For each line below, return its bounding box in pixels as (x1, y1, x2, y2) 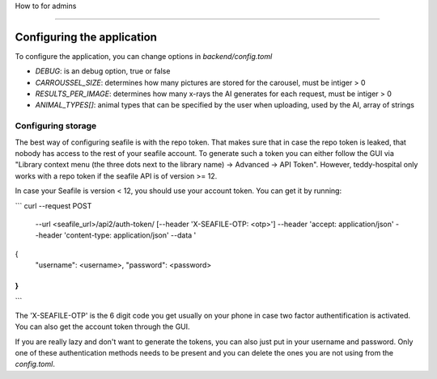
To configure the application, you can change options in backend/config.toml (15, 51, 273, 61)
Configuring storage (15, 120, 97, 132)
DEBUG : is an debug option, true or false (35, 66, 171, 76)
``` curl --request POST (15, 200, 92, 210)
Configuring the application (15, 30, 158, 44)
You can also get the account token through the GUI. (15, 322, 190, 331)
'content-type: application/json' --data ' (63, 230, 197, 240)
